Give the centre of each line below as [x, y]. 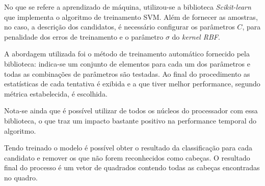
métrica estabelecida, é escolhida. [56, 93]
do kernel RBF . [196, 36]
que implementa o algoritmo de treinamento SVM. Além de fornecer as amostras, [131, 17]
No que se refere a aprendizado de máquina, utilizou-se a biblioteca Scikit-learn [128, 7]
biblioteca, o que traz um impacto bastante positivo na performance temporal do [130, 120]
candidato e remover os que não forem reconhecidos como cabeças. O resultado [127, 157]
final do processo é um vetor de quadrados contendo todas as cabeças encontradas [132, 167]
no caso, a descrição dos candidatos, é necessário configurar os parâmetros [120, 27]
